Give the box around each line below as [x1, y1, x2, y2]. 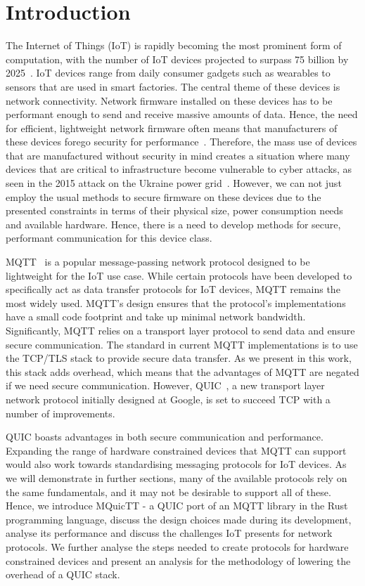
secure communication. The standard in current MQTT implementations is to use [6, 337, 358, 351]
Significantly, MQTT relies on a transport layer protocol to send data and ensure [6, 323, 355, 337]
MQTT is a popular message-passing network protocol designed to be [6, 254, 310, 269]
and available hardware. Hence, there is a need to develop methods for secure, [6, 216, 341, 231]
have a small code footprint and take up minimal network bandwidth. [6, 309, 306, 324]
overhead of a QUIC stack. [6, 567, 120, 582]
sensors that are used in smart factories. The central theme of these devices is [6, 79, 340, 93]
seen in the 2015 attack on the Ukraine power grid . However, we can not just [6, 176, 342, 190]
